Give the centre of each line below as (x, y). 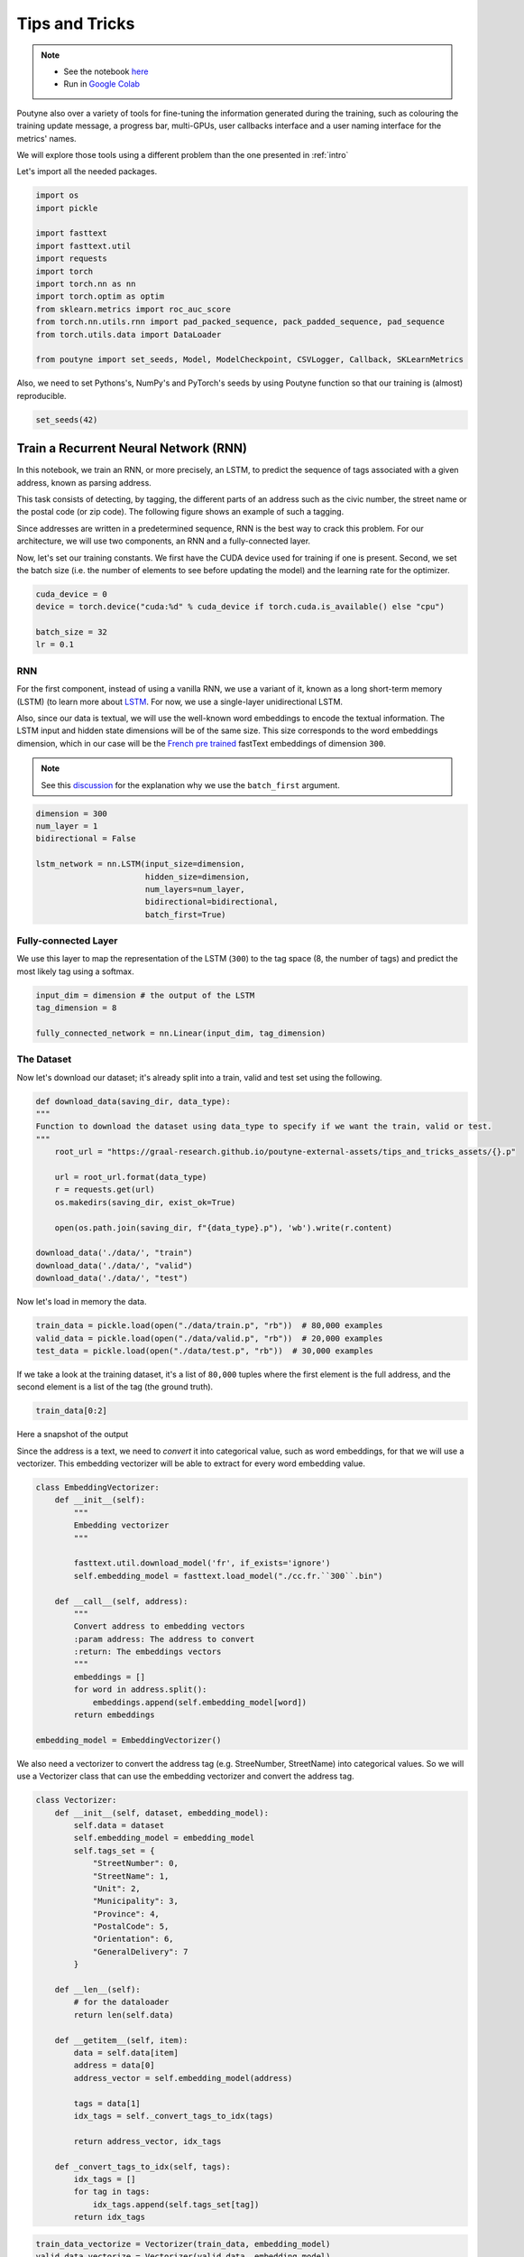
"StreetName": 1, (131, 1876)
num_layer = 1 (67, 826)
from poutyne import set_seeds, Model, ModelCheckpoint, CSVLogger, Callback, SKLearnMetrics (250, 360)
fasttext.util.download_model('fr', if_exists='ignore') (202, 1563)
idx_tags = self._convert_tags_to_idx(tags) (174, 2116)
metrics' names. (46, 138)
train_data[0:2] (72, 1411)
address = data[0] (114, 2066)
